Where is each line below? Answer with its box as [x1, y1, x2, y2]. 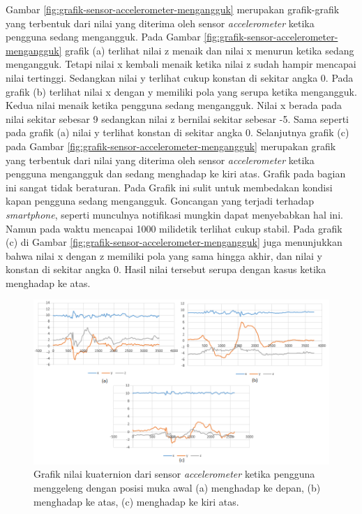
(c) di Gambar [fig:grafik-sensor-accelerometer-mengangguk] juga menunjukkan [6, 235, 342, 249]
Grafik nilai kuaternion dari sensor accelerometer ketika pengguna [33, 467, 315, 481]
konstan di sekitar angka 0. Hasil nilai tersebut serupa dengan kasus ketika [6, 262, 326, 277]
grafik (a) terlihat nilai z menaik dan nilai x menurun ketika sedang [65, 43, 354, 57]
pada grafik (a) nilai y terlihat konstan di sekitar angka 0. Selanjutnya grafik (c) [6, 125, 349, 140]
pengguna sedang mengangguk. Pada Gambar [6, 29, 201, 44]
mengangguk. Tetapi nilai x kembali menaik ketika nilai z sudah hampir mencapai [6, 57, 356, 71]
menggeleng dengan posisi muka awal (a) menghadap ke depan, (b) [33, 480, 321, 494]
